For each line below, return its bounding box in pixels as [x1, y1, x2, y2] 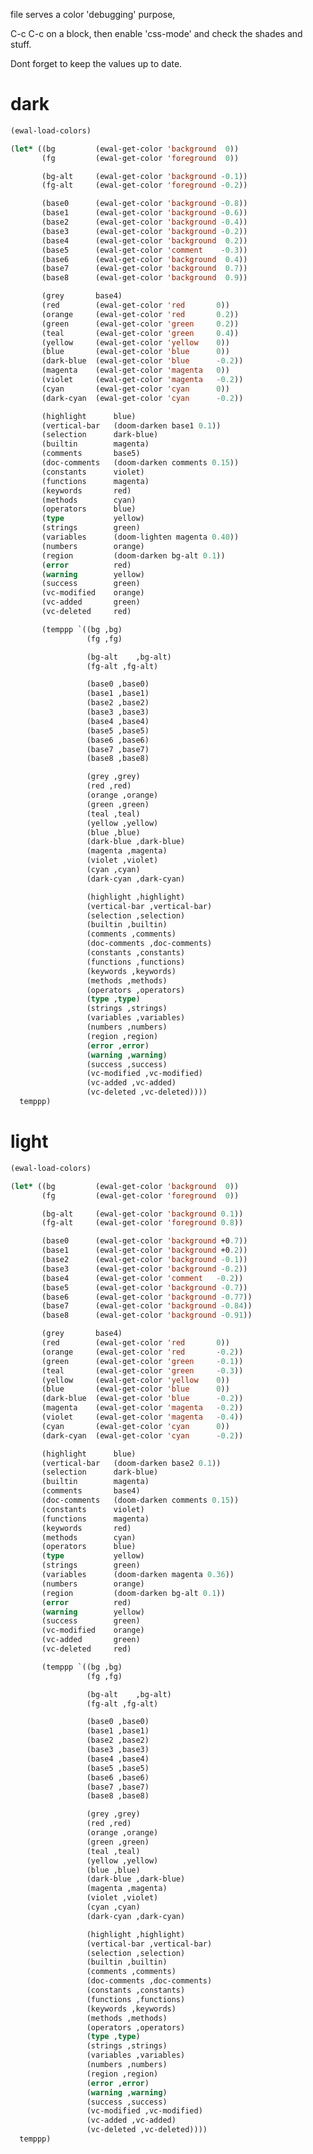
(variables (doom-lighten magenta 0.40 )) [41, 532, 240, 543]
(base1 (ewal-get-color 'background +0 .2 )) [41, 1245, 248, 1256]
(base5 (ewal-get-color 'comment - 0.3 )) [41, 245, 248, 255]
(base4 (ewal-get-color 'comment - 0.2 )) [41, 1273, 244, 1283]
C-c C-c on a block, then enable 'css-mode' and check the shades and [10, 28, 303, 39]
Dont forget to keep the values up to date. [10, 58, 183, 69]
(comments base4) [41, 1486, 141, 1496]
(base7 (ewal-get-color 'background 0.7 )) [41, 264, 248, 274]
